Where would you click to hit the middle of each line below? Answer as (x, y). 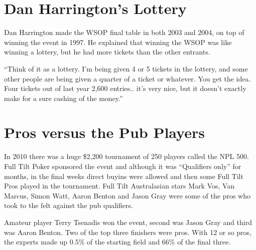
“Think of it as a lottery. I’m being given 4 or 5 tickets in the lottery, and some (126, 68)
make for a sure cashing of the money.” (63, 98)
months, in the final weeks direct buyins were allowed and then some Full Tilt (124, 176)
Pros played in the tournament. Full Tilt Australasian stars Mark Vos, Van (119, 186)
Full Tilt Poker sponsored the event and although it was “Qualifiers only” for (123, 166)
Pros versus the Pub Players (104, 132)
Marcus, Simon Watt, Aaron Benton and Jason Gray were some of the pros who (127, 195)
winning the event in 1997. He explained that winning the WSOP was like (118, 42)
